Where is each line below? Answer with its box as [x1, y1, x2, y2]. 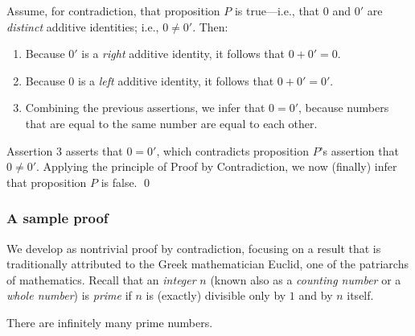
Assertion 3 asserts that [6, 142, 123, 159]
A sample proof [6, 208, 109, 228]
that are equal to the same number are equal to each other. [25, 114, 318, 131]
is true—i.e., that [234, 2, 320, 19]
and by [298, 287, 333, 304]
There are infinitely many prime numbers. [6, 313, 213, 330]
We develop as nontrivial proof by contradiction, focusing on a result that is [6, 239, 381, 256]
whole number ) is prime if [6, 287, 132, 304]
